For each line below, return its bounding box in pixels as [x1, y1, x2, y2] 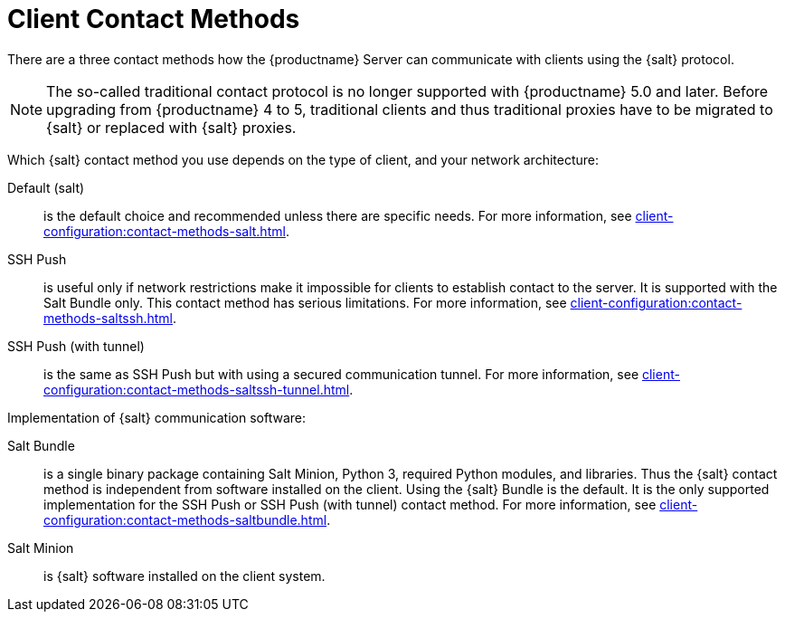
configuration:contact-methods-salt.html [43, 223, 286, 239]
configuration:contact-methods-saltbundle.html [43, 511, 327, 528]
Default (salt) [7, 179, 85, 195]
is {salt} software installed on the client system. [43, 567, 326, 584]
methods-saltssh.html [43, 309, 173, 326]
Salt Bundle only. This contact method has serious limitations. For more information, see [43, 294, 567, 310]
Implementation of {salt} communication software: [7, 409, 306, 425]
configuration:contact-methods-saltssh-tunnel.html [43, 381, 350, 397]
